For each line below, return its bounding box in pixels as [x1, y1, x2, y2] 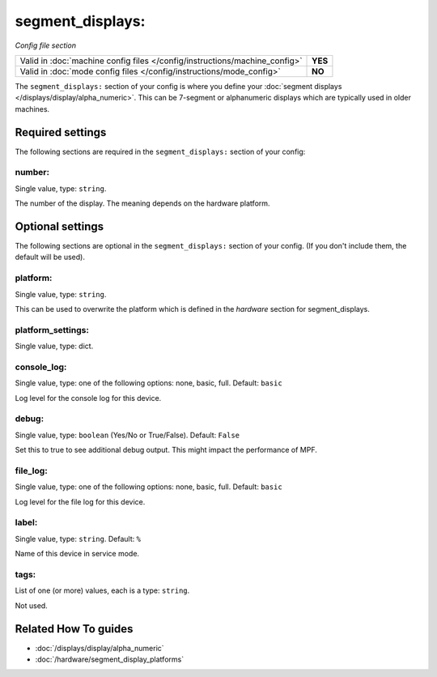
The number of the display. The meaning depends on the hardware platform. [15, 198, 270, 208]
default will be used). [15, 252, 85, 262]
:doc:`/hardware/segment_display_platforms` [35, 654, 185, 664]
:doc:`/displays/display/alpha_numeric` [35, 643, 165, 653]
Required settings [15, 126, 107, 139]
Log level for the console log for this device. [15, 393, 162, 402]
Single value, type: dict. [15, 341, 94, 351]
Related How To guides [15, 622, 134, 636]
